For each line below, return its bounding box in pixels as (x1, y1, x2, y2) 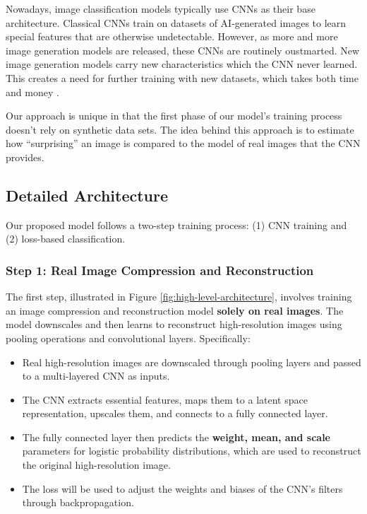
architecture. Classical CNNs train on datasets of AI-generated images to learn (6, 15, 347, 30)
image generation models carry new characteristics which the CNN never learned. (6, 57, 358, 71)
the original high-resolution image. (22, 457, 171, 472)
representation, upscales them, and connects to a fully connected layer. (22, 406, 328, 421)
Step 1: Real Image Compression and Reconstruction (6, 261, 314, 279)
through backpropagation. (22, 495, 134, 510)
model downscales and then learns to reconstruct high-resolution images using (6, 317, 342, 332)
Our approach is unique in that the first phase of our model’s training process (6, 108, 342, 123)
